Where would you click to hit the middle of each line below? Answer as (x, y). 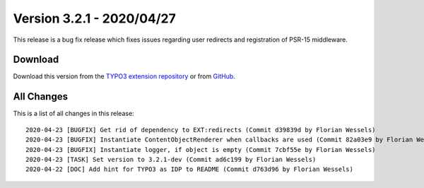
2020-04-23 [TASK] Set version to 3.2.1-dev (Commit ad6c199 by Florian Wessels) (171, 159)
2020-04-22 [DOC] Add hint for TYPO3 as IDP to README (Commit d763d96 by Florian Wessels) (189, 169)
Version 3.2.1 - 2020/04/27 (95, 18)
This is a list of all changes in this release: (73, 114)
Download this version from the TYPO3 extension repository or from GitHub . (124, 76)
